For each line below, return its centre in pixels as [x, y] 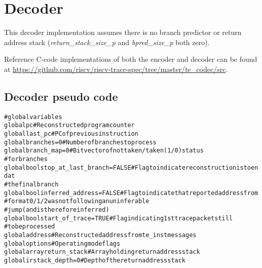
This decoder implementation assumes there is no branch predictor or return [123, 32]
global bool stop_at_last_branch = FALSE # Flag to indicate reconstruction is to [127, 167]
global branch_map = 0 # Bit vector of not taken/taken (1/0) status [104, 151]
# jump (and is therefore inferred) [57, 209]
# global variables [33, 117]
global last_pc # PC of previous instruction [71, 134]
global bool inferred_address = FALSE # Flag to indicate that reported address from [131, 193]
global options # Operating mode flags [62, 243]
